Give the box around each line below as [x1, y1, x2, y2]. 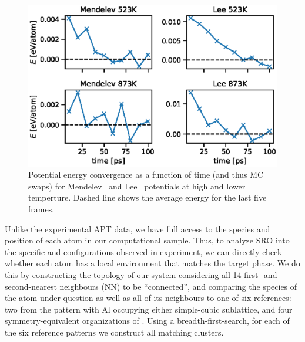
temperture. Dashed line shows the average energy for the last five [28, 191, 267, 204]
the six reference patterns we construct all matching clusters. [5, 326, 224, 338]
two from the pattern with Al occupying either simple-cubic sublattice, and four [5, 303, 293, 315]
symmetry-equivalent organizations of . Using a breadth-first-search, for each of [5, 314, 290, 327]
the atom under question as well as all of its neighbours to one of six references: [5, 292, 291, 304]
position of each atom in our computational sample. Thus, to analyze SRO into [5, 234, 290, 246]
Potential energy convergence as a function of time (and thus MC [28, 168, 264, 181]
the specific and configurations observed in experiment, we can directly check [5, 245, 282, 258]
